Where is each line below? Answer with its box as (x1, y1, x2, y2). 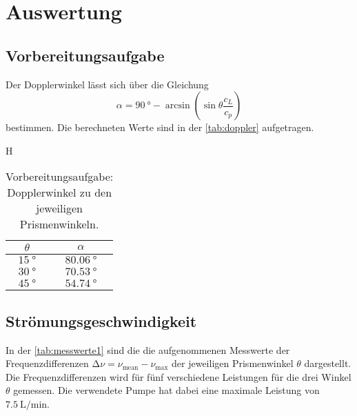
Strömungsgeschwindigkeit (6, 310, 197, 331)
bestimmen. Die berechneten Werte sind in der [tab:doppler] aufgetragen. (6, 120, 314, 135)
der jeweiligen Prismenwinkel (172, 356, 294, 370)
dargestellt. (304, 356, 351, 370)
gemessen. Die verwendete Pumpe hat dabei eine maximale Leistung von (13, 383, 320, 397)
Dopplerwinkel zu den (7, 184, 112, 201)
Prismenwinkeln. (19, 216, 99, 232)
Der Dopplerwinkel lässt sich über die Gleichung (6, 77, 209, 91)
